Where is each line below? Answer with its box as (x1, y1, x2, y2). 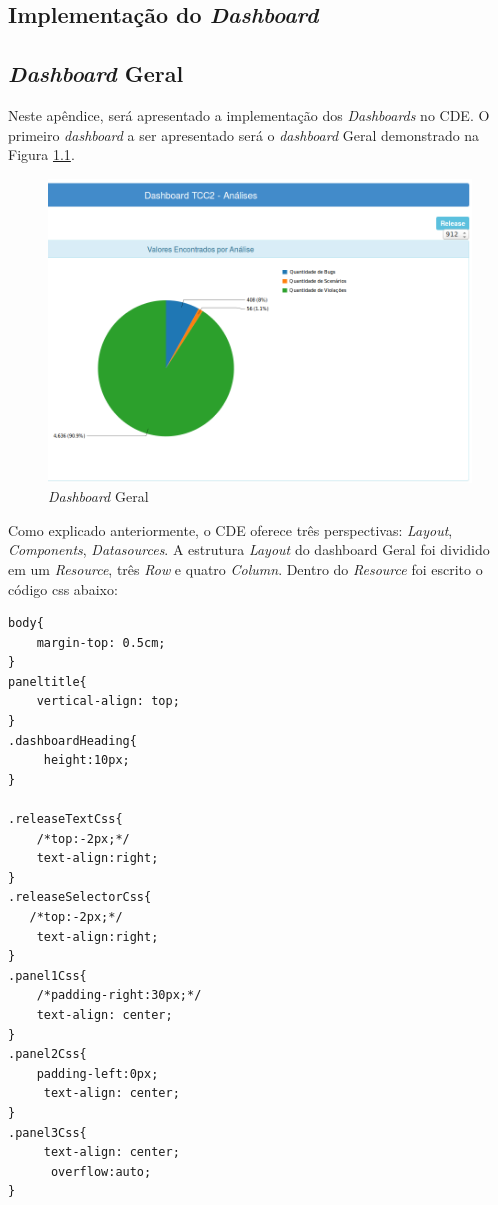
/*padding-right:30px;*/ (36, 988, 202, 1003)
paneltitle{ (8, 674, 87, 689)
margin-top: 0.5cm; (36, 635, 166, 650)
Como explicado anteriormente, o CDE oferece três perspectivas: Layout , (8, 519, 453, 540)
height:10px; (43, 753, 130, 768)
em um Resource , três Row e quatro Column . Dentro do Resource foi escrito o (8, 558, 483, 579)
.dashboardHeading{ (8, 733, 137, 748)
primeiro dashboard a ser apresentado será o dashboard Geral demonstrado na (8, 124, 480, 145)
